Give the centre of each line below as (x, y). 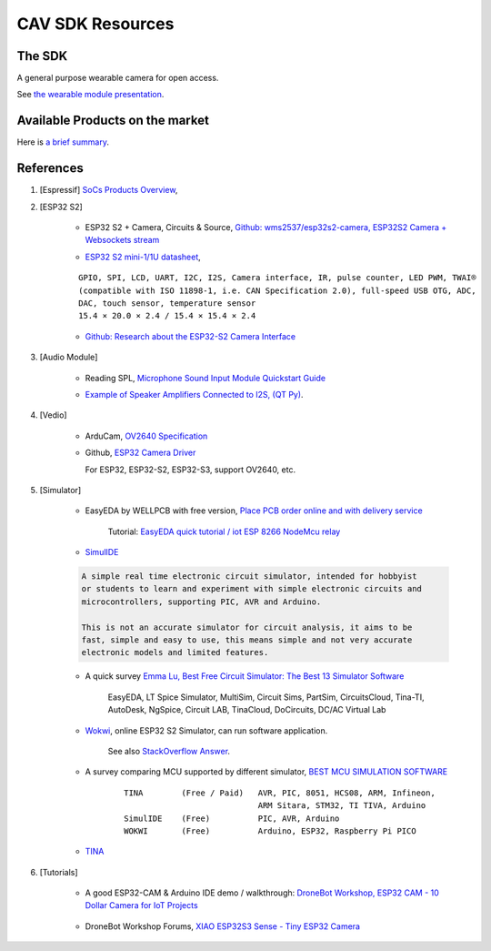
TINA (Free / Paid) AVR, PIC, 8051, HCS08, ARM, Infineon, (280, 793)
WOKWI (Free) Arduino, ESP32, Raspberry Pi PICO (271, 831)
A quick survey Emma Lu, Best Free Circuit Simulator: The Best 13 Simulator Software (245, 676)
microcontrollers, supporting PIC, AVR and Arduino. (201, 602)
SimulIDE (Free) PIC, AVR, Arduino (232, 818)
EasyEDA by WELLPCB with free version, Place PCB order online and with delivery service (254, 511)
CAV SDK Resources (95, 24)
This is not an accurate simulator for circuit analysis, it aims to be (247, 627)
